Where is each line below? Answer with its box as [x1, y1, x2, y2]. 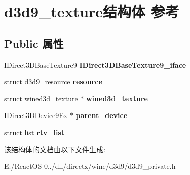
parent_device [75, 110, 128, 121]
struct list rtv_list [4, 127, 65, 137]
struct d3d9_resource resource [4, 76, 102, 87]
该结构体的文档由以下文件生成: [4, 144, 105, 154]
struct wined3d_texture [4, 93, 78, 103]
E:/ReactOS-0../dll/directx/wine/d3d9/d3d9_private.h [4, 161, 176, 171]
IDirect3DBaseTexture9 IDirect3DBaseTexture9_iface [4, 59, 186, 70]
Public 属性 [4, 35, 64, 51]
